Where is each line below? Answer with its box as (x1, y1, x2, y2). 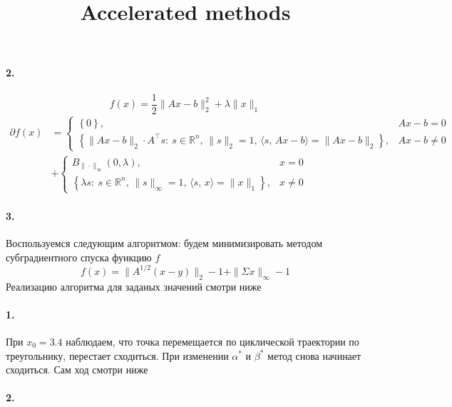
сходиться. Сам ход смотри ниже (6, 362, 148, 377)
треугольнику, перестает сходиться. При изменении (6, 348, 229, 363)
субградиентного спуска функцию (6, 249, 152, 264)
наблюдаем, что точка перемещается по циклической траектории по (66, 333, 359, 348)
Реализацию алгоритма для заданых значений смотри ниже (6, 278, 262, 293)
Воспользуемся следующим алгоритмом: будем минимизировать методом (6, 236, 322, 251)
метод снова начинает (267, 348, 361, 363)
